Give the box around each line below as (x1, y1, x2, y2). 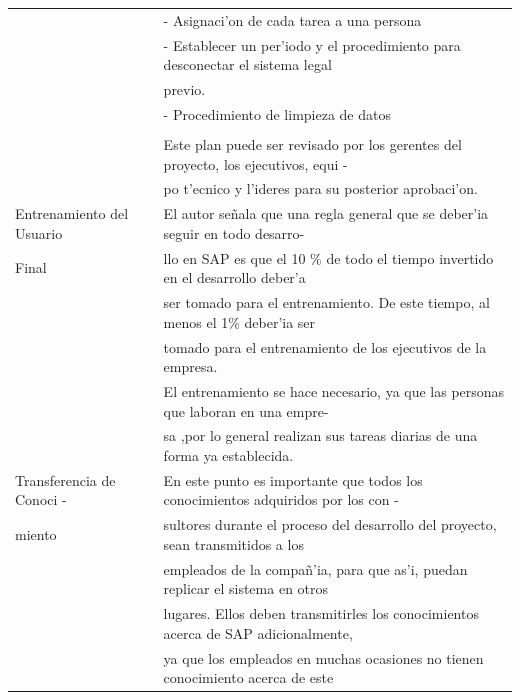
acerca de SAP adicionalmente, (163, 622, 353, 643)
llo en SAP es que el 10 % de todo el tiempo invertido (163, 247, 494, 268)
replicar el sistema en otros (163, 578, 329, 599)
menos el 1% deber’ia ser (163, 311, 316, 332)
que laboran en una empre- (163, 400, 329, 421)
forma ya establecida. (163, 445, 294, 466)
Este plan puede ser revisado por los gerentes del (163, 133, 462, 154)
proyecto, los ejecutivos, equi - (163, 153, 348, 174)
